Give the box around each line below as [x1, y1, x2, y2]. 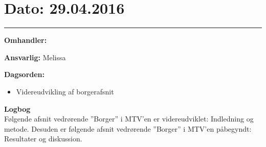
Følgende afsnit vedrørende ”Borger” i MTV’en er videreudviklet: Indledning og [4, 113, 254, 124]
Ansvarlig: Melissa [4, 52, 66, 62]
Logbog [4, 103, 31, 114]
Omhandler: [4, 35, 47, 45]
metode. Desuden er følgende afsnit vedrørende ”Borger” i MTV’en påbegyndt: [4, 123, 252, 134]
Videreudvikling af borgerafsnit [16, 86, 114, 96]
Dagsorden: [4, 69, 45, 80]
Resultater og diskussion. [4, 133, 82, 144]
